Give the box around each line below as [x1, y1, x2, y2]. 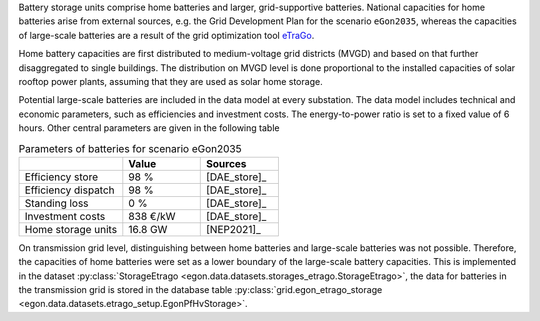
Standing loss [24, 196, 89, 210]
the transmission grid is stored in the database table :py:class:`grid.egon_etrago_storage [18, 284, 383, 296]
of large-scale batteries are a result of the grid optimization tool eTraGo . [18, 29, 315, 41]
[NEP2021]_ [206, 222, 261, 236]
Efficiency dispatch [24, 183, 115, 197]
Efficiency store [24, 170, 99, 184]
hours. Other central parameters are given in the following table [18, 122, 280, 134]
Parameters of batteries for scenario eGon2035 [18, 141, 242, 155]
